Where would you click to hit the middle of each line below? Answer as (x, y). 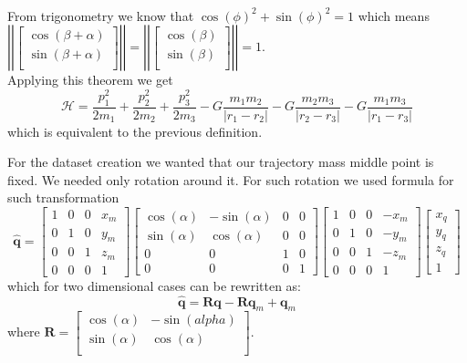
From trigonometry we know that (101, 15)
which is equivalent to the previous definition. (135, 131)
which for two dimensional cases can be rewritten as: (154, 285)
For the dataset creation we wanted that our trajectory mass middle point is (221, 162)
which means (394, 15)
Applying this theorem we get (90, 80)
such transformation (63, 197)
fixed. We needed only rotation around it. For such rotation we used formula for (231, 179)
